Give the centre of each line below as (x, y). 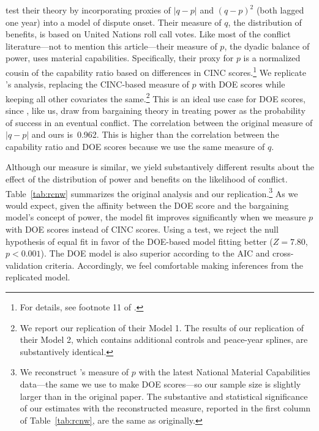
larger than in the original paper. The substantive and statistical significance (164, 396)
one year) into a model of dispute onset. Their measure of (114, 22)
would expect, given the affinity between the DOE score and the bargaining (147, 205)
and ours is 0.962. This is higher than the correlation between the (155, 134)
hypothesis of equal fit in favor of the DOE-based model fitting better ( (139, 241)
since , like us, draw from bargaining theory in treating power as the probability (156, 111)
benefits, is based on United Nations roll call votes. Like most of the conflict (148, 34)
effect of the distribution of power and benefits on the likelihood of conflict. (147, 179)
